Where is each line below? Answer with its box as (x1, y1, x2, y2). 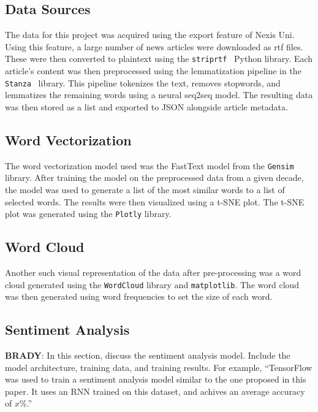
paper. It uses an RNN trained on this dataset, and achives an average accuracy (5, 384, 305, 397)
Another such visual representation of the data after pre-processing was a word (5, 265, 301, 278)
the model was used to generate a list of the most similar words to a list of (5, 183, 285, 196)
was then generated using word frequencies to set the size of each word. (5, 290, 273, 303)
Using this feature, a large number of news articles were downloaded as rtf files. (5, 40, 303, 53)
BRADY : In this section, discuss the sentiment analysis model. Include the (5, 349, 290, 362)
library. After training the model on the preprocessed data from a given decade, (5, 171, 304, 184)
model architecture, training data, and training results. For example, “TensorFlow (5, 360, 312, 373)
